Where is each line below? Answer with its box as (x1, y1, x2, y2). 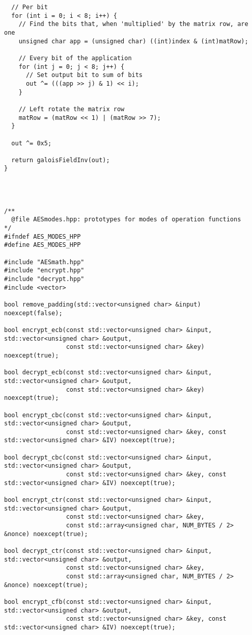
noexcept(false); (4, 309, 63, 317)
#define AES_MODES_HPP (4, 241, 81, 249)
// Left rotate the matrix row (18, 105, 125, 113)
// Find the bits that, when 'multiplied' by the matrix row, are (18, 20, 248, 28)
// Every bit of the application (18, 54, 132, 62)
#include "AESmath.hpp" (4, 258, 85, 266)
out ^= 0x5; (11, 139, 52, 147)
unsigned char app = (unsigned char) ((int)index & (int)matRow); (18, 37, 248, 45)
